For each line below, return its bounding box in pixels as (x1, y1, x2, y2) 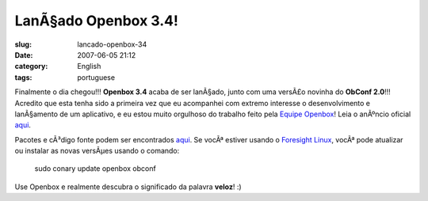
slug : (14, 40, 32, 49)
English (77, 62, 101, 71)
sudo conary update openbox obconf (34, 164, 156, 173)
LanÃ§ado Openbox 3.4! (14, 12, 178, 29)
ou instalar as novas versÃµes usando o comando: (14, 146, 180, 156)
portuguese (77, 72, 115, 82)
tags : (14, 72, 32, 82)
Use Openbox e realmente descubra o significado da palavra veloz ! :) (14, 182, 242, 192)
